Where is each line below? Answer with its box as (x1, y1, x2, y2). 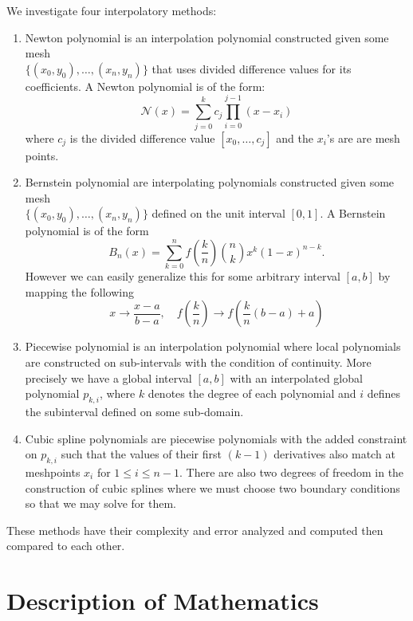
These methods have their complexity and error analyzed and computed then (6, 521, 383, 538)
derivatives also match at (273, 446, 395, 462)
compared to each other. (6, 537, 125, 554)
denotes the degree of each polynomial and (147, 385, 356, 402)
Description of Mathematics (6, 584, 319, 617)
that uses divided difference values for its (151, 60, 352, 77)
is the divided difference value (69, 129, 215, 146)
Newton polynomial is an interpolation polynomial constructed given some (25, 29, 389, 45)
